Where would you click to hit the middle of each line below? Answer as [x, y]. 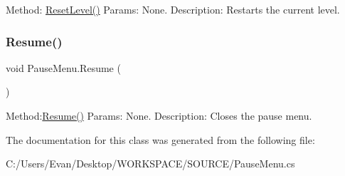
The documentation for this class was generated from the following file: [160, 139]
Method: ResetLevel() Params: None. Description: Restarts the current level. [173, 9]
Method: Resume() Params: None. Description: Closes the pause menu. [159, 115]
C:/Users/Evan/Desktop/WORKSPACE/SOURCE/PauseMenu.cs [150, 164]
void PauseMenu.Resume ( [63, 67]
